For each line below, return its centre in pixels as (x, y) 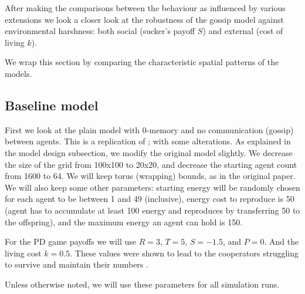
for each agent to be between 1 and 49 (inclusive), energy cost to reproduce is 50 (150, 199)
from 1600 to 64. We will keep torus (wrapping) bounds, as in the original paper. (150, 176)
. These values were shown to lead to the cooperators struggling (184, 253)
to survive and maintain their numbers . (77, 264)
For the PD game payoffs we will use (70, 241)
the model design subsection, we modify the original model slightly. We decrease (149, 152)
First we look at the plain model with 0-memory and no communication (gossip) (149, 129)
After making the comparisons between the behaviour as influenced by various (145, 8)
